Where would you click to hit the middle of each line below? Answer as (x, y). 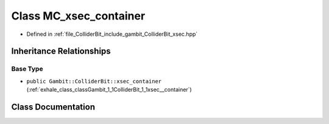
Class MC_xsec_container (78, 16)
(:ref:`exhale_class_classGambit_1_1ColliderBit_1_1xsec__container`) (109, 90)
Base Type (27, 69)
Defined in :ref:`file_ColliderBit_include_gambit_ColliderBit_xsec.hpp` (112, 34)
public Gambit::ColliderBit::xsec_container (94, 81)
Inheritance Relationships (61, 51)
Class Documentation (53, 107)
